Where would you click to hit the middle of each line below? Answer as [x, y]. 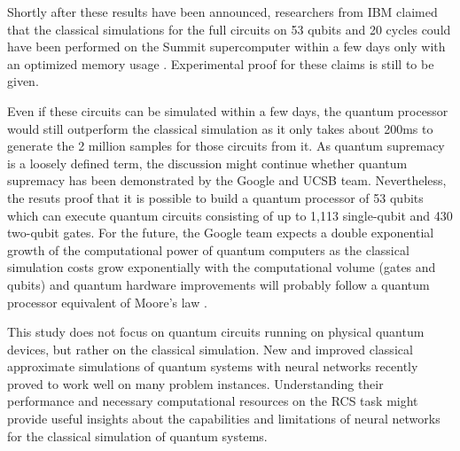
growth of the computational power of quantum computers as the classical [208, 249]
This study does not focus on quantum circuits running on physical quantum [216, 332]
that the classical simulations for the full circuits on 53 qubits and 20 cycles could [229, 29]
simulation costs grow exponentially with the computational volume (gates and [222, 267]
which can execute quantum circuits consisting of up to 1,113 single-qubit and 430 [230, 215]
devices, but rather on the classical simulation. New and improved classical [210, 349]
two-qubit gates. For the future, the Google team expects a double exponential [221, 233]
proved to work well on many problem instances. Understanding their [195, 383]
